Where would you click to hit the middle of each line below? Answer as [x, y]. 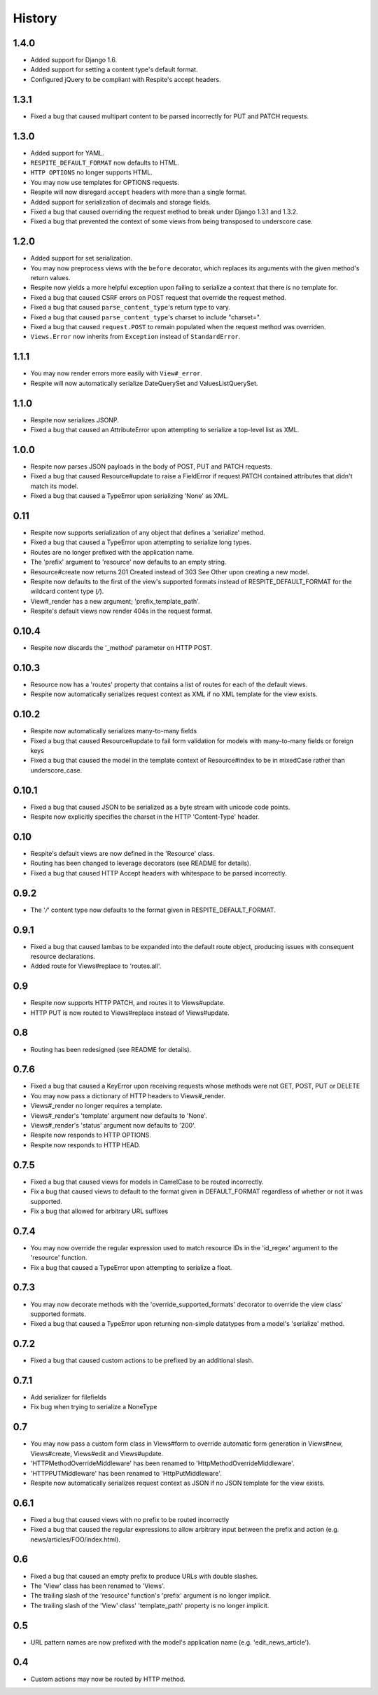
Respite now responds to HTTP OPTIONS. [91, 1135]
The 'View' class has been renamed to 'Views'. [98, 1586]
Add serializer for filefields [69, 1397]
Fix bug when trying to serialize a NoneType [94, 1407]
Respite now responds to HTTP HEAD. [85, 1144]
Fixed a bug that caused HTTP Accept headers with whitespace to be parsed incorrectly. [159, 873]
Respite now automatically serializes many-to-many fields [114, 731]
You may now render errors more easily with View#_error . [117, 373]
